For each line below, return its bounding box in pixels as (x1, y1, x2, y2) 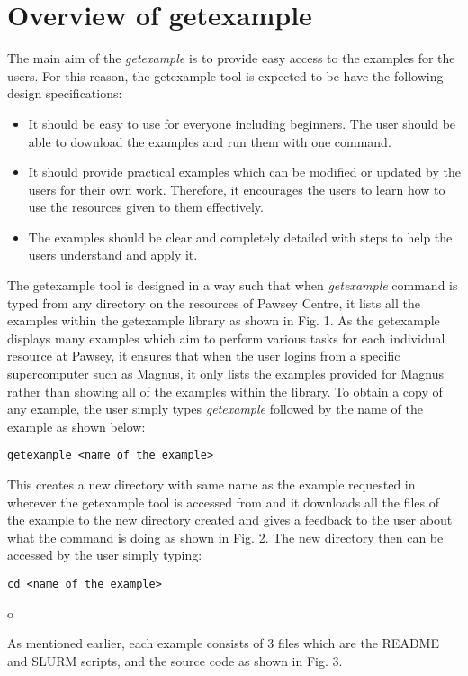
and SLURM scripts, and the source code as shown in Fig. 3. (7, 651, 343, 670)
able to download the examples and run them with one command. (28, 132, 391, 151)
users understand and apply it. (28, 245, 198, 264)
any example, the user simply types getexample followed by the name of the (7, 399, 424, 418)
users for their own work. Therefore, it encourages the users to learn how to (28, 179, 445, 198)
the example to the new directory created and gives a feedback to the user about (7, 510, 453, 529)
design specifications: (7, 84, 122, 103)
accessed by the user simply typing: (7, 545, 202, 564)
